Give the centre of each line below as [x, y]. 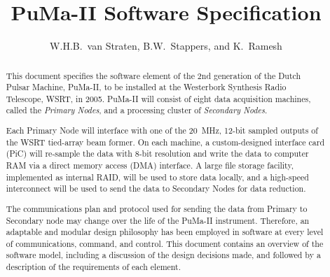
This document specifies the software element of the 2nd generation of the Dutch [153, 75]
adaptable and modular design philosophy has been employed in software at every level [165, 232]
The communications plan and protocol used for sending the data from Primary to [157, 208]
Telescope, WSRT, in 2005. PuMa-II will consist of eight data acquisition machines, [158, 98]
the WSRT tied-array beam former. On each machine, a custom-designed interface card [165, 142]
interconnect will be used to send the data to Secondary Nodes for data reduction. [156, 189]
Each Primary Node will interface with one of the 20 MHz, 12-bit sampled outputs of [162, 130]
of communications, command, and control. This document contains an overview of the [165, 243]
